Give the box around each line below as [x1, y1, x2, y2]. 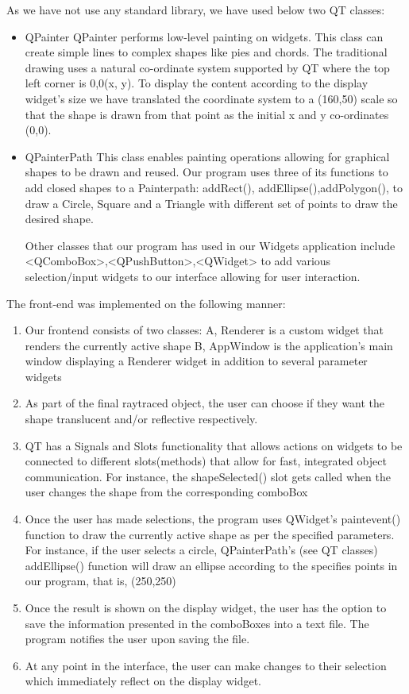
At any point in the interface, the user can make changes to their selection [25, 657, 387, 673]
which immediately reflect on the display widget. [25, 673, 262, 689]
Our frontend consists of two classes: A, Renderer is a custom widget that [25, 322, 384, 338]
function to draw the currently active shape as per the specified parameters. [25, 526, 395, 542]
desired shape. [25, 210, 94, 227]
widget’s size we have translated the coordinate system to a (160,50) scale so [25, 90, 398, 106]
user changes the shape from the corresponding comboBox [25, 484, 308, 500]
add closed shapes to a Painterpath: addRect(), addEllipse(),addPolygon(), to [25, 179, 403, 195]
